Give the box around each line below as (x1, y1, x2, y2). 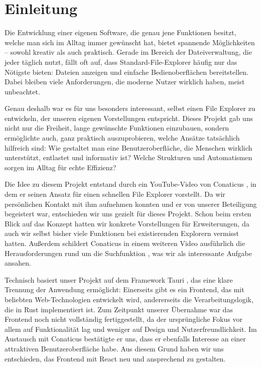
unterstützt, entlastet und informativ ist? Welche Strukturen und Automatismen (5, 152, 252, 163)
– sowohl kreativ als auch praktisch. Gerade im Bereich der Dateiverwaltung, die (5, 47, 252, 57)
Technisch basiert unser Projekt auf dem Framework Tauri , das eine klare (5, 274, 233, 285)
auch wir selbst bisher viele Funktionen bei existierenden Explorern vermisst (5, 228, 239, 238)
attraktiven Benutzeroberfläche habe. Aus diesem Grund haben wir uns (5, 343, 224, 353)
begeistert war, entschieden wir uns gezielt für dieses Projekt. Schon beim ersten (5, 208, 251, 219)
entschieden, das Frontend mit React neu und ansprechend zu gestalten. (5, 353, 226, 363)
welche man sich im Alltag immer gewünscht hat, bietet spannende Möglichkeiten (5, 37, 255, 47)
